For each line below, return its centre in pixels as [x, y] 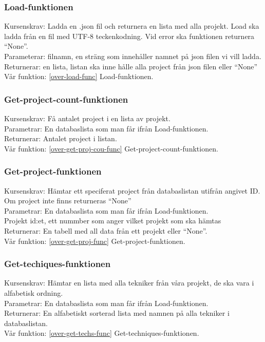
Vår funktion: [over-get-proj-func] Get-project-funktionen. [95, 241]
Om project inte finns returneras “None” [68, 201]
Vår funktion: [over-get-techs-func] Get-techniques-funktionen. [102, 333]
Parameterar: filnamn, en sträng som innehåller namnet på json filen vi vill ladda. [133, 56]
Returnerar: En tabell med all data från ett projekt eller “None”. [106, 230]
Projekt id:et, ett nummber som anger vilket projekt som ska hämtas [113, 221]
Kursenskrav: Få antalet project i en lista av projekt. [87, 118]
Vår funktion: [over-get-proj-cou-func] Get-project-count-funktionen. [111, 148]
